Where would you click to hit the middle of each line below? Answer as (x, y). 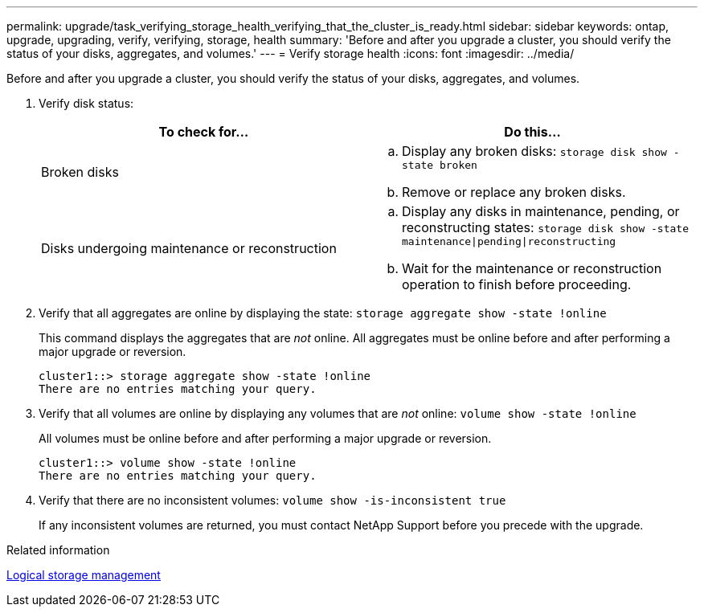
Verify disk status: (86, 103)
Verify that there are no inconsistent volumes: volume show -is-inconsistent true (272, 500)
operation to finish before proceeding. (517, 284)
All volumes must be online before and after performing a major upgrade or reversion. (265, 438)
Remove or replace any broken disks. (514, 192)
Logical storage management (84, 575)
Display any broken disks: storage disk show (534, 151)
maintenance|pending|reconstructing (509, 241)
